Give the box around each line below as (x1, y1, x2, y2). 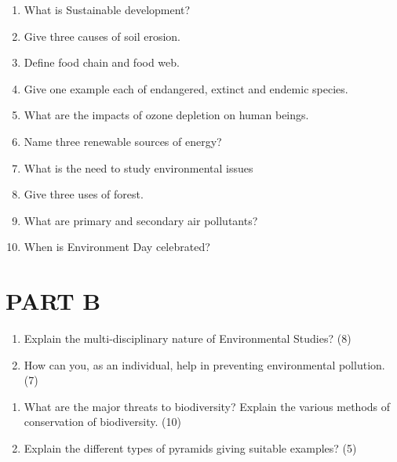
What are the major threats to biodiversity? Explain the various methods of (24, 398, 391, 414)
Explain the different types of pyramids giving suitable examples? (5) (24, 440, 357, 457)
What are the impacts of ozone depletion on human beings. (24, 107, 309, 123)
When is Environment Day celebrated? (24, 238, 210, 255)
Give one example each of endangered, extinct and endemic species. (24, 80, 348, 96)
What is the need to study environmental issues (24, 159, 253, 176)
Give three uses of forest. (24, 186, 144, 202)
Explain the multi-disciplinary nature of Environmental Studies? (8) (24, 330, 351, 347)
